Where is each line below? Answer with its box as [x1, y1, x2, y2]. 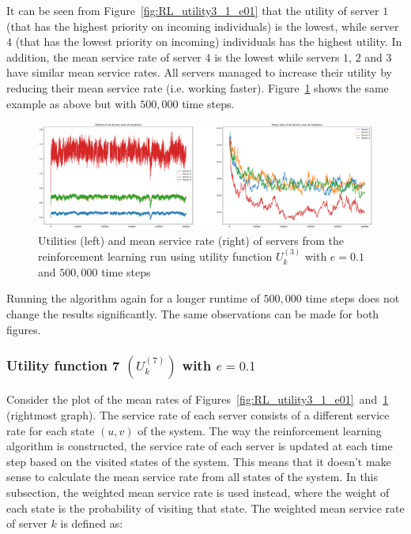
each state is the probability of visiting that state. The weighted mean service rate [6, 499, 405, 516]
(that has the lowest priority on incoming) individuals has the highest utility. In [15, 33, 402, 50]
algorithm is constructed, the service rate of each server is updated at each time [6, 438, 393, 454]
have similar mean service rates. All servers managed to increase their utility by [6, 64, 392, 81]
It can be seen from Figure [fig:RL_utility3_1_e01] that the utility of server [6, 2, 379, 18]
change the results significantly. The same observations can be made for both [6, 305, 379, 322]
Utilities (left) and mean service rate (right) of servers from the [38, 231, 345, 248]
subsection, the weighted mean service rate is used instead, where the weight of [6, 483, 390, 500]
